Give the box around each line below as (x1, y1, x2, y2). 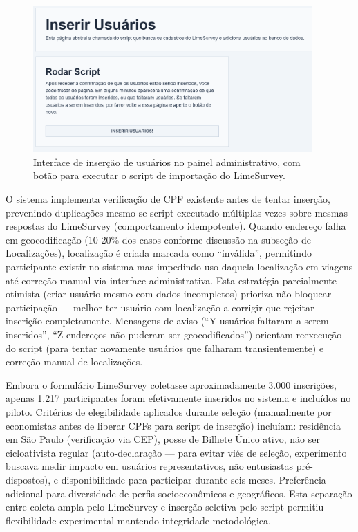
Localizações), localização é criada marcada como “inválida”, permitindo (6, 246, 312, 260)
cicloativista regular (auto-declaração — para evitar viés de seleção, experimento (6, 445, 347, 459)
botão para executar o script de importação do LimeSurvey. (33, 168, 285, 183)
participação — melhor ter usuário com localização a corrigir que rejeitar (6, 300, 314, 314)
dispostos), (6, 472, 51, 486)
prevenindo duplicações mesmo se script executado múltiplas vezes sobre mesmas (6, 205, 348, 219)
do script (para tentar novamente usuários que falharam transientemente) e (6, 340, 324, 355)
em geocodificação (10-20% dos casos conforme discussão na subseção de (6, 232, 311, 246)
